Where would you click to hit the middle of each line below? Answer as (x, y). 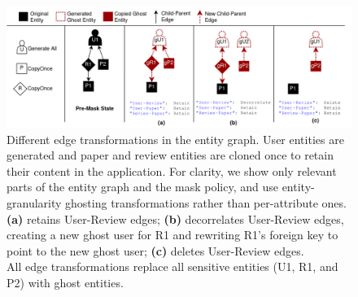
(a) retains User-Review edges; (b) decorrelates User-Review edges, (175, 218)
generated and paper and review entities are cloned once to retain (170, 155)
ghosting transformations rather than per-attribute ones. (206, 203)
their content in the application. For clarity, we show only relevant (172, 170)
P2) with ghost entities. (65, 282)
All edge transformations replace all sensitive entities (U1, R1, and (172, 266)
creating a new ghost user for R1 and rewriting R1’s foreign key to (172, 235)
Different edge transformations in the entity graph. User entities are (175, 139)
